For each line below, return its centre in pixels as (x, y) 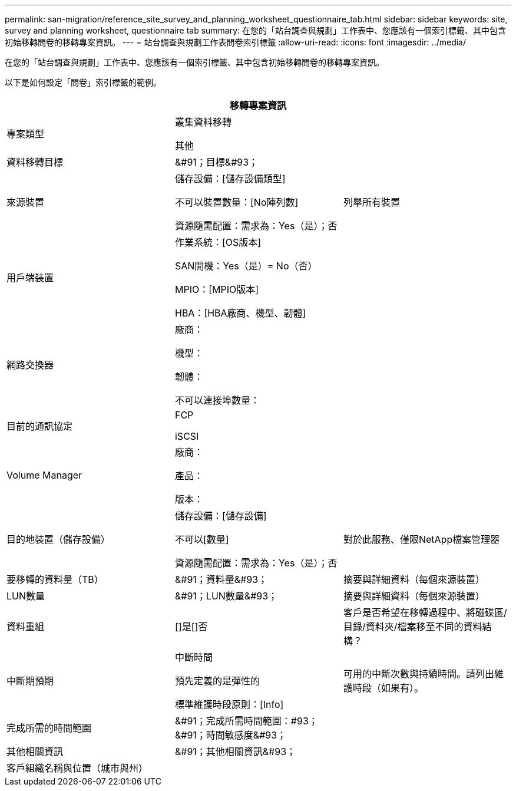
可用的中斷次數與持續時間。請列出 (419, 674)
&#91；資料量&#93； (221, 579)
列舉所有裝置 (371, 202)
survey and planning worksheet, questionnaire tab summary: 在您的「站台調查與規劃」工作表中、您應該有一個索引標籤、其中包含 (256, 30)
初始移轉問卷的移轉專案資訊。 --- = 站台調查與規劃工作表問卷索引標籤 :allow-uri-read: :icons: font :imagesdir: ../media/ (236, 42)
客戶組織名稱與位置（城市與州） (77, 768)
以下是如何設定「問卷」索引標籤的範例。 (83, 82)
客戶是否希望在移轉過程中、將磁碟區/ (425, 612)
